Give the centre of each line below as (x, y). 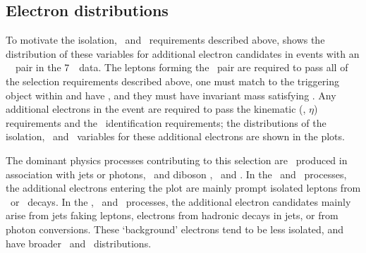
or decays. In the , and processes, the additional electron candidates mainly (181, 201)
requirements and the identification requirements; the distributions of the (166, 122)
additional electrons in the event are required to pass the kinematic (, (156, 109)
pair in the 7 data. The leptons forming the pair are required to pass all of (182, 67)
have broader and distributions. (79, 243)
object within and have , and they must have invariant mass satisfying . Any (171, 95)
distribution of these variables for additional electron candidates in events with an (183, 53)
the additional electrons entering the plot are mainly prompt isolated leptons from (183, 188)
